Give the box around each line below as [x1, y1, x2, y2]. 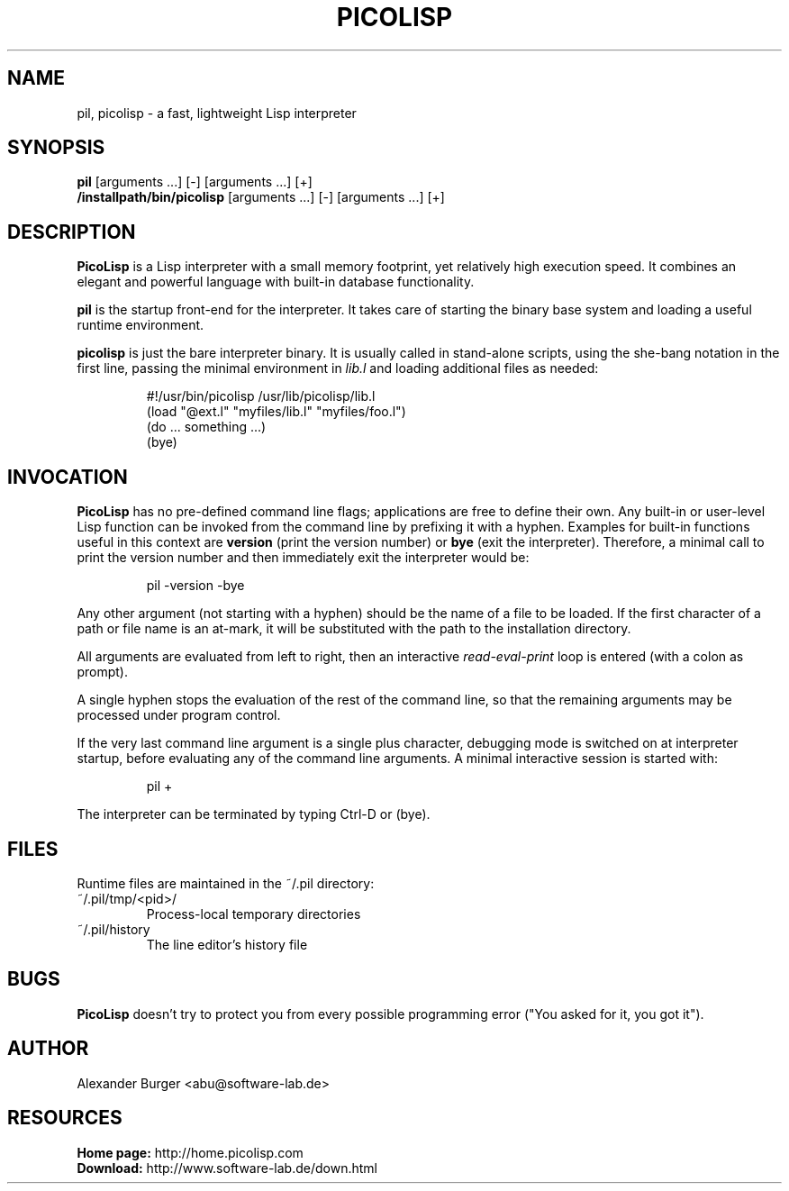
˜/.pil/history [77, 921, 150, 937]
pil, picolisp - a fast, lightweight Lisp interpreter [77, 105, 357, 121]
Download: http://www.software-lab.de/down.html [77, 1159, 377, 1176]
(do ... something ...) [146, 419, 267, 435]
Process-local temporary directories [146, 905, 361, 922]
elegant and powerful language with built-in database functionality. [77, 274, 475, 290]
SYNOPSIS [7, 136, 105, 159]
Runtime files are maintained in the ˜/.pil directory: [77, 875, 375, 891]
